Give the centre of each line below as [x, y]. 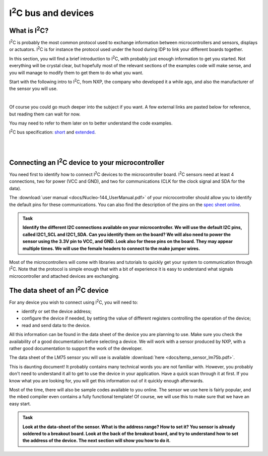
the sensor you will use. [33, 89]
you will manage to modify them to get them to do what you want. [76, 73]
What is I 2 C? [29, 30]
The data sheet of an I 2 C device [59, 289]
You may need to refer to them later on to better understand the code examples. [91, 123]
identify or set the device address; [57, 312]
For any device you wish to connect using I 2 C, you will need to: [74, 302]
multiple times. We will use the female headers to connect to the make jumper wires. [111, 248]
